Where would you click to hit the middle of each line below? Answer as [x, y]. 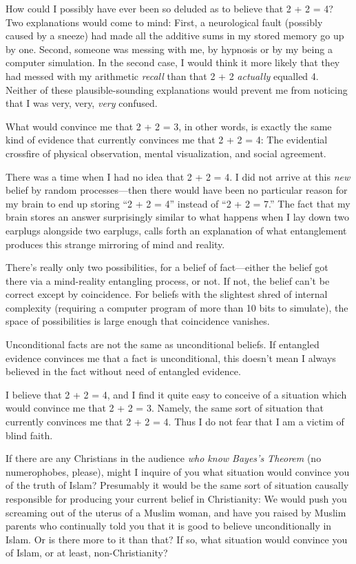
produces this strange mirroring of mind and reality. [115, 244]
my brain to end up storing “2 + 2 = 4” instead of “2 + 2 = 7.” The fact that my [178, 203]
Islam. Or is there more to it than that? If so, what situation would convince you [177, 539]
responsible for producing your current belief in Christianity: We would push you [176, 498]
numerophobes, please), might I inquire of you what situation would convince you [178, 471]
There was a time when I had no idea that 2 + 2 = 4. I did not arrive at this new [178, 176]
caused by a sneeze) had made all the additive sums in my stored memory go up [175, 36]
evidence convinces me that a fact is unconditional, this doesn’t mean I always [171, 357]
